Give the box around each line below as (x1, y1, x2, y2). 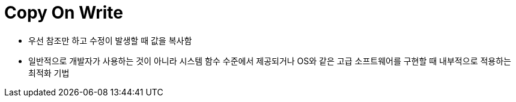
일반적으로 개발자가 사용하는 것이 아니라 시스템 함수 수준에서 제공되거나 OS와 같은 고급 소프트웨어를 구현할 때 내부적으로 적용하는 (28, 55, 511, 66)
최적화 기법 (28, 67, 70, 78)
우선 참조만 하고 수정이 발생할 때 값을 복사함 (28, 35, 192, 46)
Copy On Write (4, 2, 124, 23)
